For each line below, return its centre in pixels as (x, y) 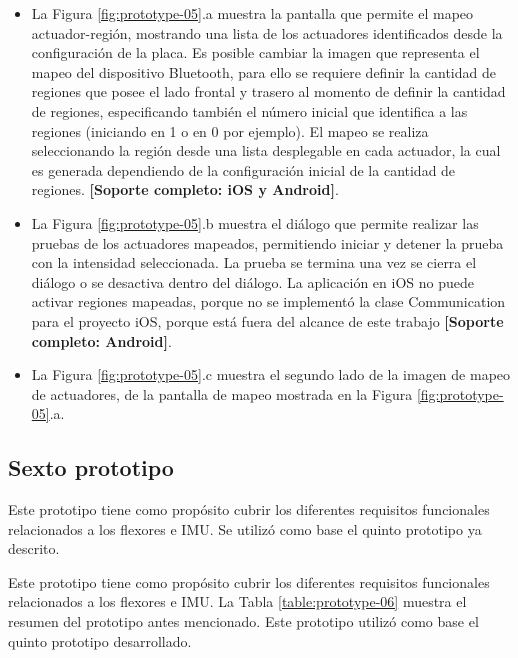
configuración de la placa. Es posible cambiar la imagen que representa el (255, 52)
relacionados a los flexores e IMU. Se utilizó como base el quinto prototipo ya (245, 528)
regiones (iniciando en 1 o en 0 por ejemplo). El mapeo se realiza (230, 130)
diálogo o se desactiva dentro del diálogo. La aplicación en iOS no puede (252, 281)
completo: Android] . (101, 340)
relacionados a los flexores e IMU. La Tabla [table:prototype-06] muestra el (237, 601)
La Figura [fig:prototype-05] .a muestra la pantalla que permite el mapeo (252, 13)
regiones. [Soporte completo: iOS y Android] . (185, 189)
